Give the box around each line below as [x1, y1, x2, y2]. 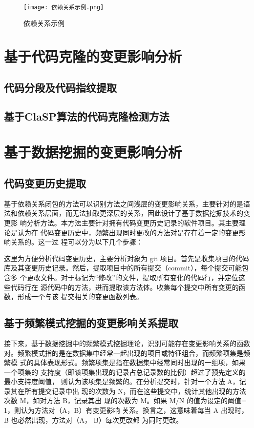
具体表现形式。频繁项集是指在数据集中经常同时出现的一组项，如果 [33, 357, 246, 367]
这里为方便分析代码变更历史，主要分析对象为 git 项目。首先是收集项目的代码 [4, 253, 249, 263]
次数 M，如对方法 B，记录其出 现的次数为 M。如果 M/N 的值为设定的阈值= [4, 395, 247, 406]
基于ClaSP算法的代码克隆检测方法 [4, 108, 169, 123]
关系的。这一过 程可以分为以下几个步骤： [10, 237, 143, 247]
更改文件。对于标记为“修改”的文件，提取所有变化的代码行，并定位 [26, 272, 238, 282]
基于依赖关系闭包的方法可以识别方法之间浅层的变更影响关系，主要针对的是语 [4, 198, 250, 208]
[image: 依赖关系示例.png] [23, 4, 104, 11]
